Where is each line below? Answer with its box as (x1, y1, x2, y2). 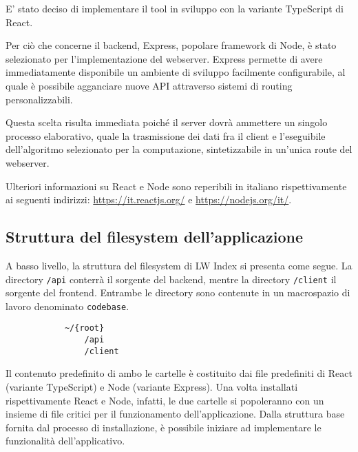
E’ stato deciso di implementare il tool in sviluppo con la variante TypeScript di (6, 1, 344, 15)
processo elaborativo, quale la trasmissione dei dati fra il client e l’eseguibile (6, 128, 326, 143)
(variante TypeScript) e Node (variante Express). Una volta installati (6, 379, 298, 393)
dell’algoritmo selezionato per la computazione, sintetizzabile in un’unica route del (6, 142, 352, 156)
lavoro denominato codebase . (6, 298, 129, 313)
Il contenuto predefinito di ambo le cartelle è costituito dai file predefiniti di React (6, 366, 352, 380)
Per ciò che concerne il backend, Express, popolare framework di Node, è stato (6, 38, 337, 52)
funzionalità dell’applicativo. (6, 433, 125, 448)
